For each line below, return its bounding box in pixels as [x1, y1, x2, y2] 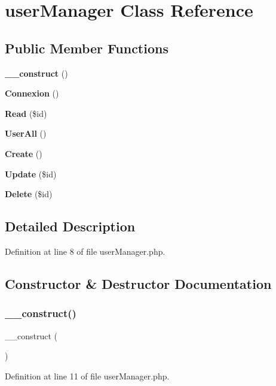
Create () [5, 147, 42, 159]
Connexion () [5, 87, 59, 99]
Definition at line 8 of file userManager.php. [5, 245, 165, 257]
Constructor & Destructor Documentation [5, 274, 272, 292]
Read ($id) [5, 107, 47, 119]
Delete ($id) [5, 188, 53, 200]
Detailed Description [5, 217, 136, 236]
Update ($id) [5, 167, 57, 180]
